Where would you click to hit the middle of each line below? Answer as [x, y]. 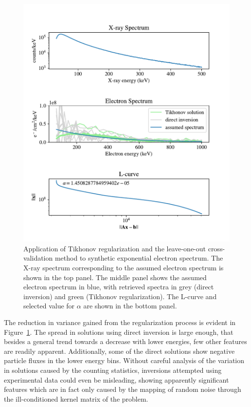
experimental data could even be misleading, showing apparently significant [117, 379]
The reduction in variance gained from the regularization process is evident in [120, 322]
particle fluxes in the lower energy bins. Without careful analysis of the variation [124, 360]
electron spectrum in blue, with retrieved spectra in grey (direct [119, 287]
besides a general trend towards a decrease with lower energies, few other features [125, 341]
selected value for [49, 306]
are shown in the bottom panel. [130, 306]
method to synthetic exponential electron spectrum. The [139, 258]
